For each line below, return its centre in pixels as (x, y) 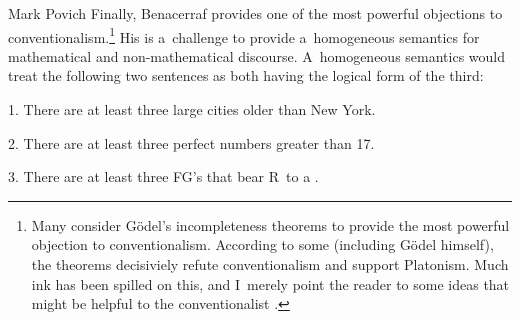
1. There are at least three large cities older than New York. (192, 109)
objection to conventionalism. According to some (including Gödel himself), (262, 244)
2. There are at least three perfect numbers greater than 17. (191, 142)
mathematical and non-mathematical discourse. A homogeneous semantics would (256, 55)
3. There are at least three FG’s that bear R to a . (163, 176)
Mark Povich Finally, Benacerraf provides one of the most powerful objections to (255, 13)
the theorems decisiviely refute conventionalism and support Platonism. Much (270, 264)
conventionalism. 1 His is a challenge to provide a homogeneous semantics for (244, 35)
